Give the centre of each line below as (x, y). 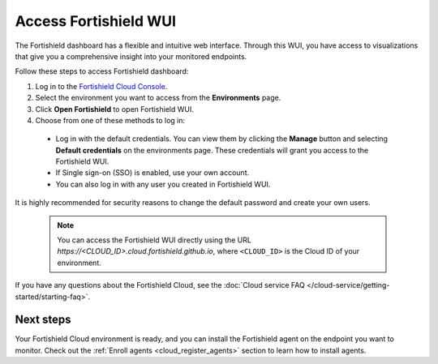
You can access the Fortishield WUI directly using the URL (154, 240)
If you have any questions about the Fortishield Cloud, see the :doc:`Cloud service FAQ (160, 285)
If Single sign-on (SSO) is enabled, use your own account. (152, 173)
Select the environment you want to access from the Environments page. (158, 98)
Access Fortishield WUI (96, 21)
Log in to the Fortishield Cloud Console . (101, 86)
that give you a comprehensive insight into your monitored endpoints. (131, 56)
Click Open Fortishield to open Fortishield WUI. (114, 109)
